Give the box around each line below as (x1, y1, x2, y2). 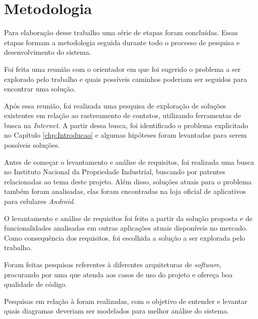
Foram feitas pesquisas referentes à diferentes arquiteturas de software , (4, 259, 221, 269)
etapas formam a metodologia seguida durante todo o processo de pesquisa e (4, 37, 240, 47)
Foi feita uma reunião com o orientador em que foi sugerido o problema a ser (4, 63, 241, 74)
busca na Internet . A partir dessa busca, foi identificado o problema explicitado (4, 120, 248, 130)
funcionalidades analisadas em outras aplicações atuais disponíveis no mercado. (4, 223, 248, 233)
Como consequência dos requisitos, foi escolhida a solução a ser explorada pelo (4, 232, 245, 243)
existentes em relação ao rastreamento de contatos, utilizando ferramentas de (4, 110, 241, 121)
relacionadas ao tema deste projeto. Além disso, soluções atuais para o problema (4, 176, 252, 186)
